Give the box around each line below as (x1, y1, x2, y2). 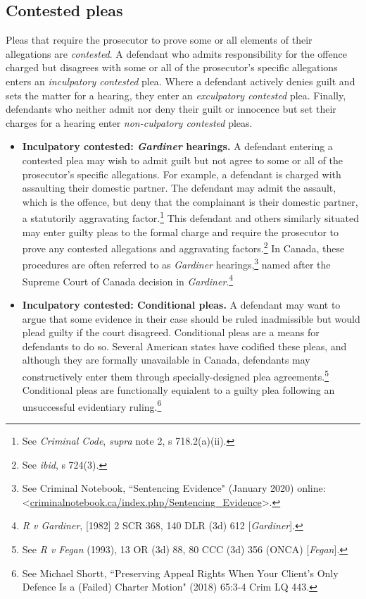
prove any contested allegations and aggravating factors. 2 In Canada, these (22, 239, 345, 255)
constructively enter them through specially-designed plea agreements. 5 (22, 366, 329, 383)
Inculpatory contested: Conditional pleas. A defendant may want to (22, 297, 341, 311)
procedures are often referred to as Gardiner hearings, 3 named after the (22, 255, 331, 272)
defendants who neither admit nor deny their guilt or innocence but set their (6, 101, 336, 116)
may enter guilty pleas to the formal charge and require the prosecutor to (22, 224, 339, 239)
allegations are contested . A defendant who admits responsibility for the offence (6, 46, 347, 61)
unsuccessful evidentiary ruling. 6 (22, 397, 162, 414)
